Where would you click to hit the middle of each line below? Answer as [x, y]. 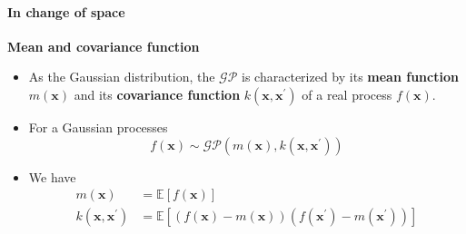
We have [52, 176]
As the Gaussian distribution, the [122, 77]
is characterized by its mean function [350, 77]
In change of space [66, 11]
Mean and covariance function [104, 46]
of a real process [347, 94]
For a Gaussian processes [98, 127]
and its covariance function [157, 94]
